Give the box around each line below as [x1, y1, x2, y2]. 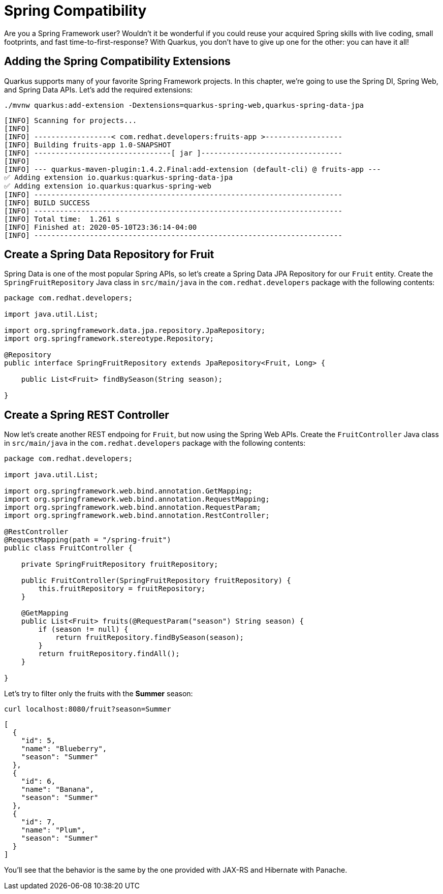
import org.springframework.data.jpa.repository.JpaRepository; [4, 326, 266, 335]
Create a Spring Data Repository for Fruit [4, 248, 214, 261]
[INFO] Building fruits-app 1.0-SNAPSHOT [4, 140, 171, 149]
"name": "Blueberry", [21, 745, 107, 753]
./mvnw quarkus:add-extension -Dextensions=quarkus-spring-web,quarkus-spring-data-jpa [4, 101, 364, 109]
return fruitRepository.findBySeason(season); [55, 633, 244, 642]
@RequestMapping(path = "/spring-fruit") [4, 536, 171, 544]
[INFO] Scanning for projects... [4, 116, 137, 125]
